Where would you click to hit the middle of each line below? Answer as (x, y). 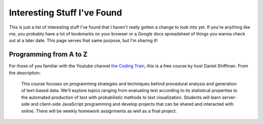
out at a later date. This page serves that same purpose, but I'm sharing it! (83, 41)
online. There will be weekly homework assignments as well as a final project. (99, 111)
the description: (25, 73)
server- (229, 97)
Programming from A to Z (48, 54)
